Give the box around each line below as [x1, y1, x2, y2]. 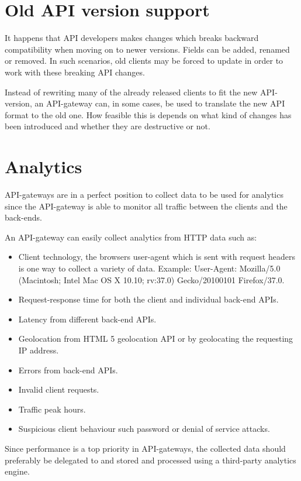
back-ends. [5, 211, 42, 224]
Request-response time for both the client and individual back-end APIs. [18, 293, 279, 305]
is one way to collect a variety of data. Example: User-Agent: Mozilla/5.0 [18, 262, 281, 274]
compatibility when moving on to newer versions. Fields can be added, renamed [5, 43, 290, 55]
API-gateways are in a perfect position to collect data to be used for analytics [5, 188, 283, 200]
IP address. [18, 343, 59, 356]
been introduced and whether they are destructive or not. [5, 120, 210, 132]
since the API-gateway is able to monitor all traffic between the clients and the [5, 200, 288, 212]
